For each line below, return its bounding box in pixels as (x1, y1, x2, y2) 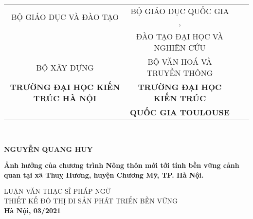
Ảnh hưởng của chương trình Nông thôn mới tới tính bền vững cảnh (4, 160, 239, 170)
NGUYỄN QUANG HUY (4, 144, 93, 154)
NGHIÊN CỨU (154, 42, 206, 53)
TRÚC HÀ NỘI (33, 92, 97, 104)
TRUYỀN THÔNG (146, 67, 213, 78)
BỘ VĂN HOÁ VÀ (147, 56, 212, 67)
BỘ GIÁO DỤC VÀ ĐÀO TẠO (11, 11, 119, 22)
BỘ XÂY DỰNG (36, 61, 94, 73)
